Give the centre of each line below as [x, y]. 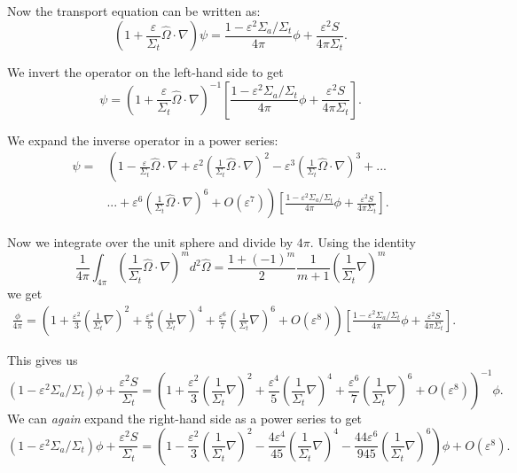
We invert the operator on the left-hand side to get [145, 72]
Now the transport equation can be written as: [134, 11]
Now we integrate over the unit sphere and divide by [150, 242]
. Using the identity [363, 242]
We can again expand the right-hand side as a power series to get [185, 418]
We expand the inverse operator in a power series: [143, 140]
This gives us [43, 359]
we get [25, 294]
